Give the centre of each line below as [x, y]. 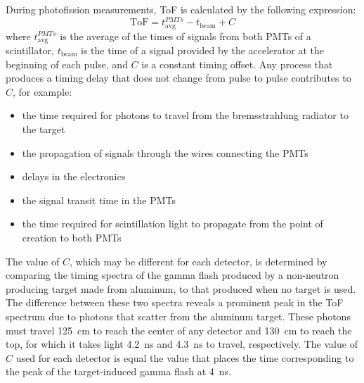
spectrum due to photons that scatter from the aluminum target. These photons [178, 316]
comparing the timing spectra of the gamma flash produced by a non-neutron [173, 275]
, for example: [43, 91]
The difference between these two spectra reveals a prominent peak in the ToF [175, 302]
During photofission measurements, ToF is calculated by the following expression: [181, 9]
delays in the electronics [74, 176]
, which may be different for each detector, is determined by [198, 261]
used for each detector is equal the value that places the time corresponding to [185, 357]
